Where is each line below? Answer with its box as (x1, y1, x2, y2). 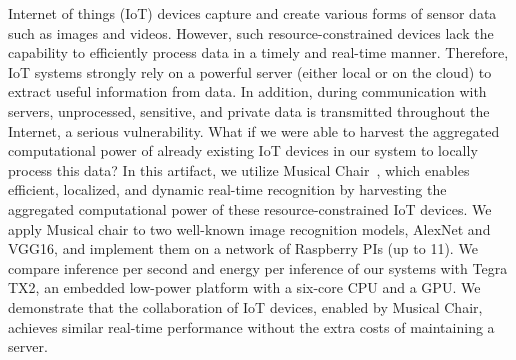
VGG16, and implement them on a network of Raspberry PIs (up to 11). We (8, 238, 478, 259)
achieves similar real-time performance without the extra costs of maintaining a (8, 316, 495, 337)
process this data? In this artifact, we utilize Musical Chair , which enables (8, 159, 470, 180)
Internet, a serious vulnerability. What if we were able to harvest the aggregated (8, 120, 500, 141)
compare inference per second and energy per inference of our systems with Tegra (8, 257, 508, 278)
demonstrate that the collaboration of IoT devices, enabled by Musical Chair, (8, 296, 483, 317)
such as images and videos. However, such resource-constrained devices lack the (8, 22, 494, 43)
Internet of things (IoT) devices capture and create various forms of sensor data (8, 3, 497, 23)
